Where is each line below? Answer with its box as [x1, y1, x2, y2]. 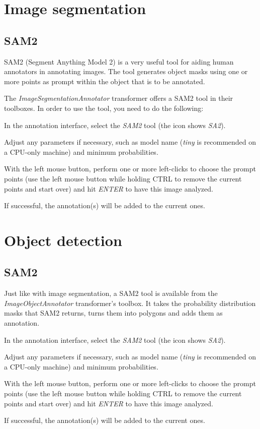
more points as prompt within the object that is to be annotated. [4, 76, 205, 86]
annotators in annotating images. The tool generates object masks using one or [4, 66, 248, 77]
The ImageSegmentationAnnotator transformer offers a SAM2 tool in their [4, 93, 233, 103]
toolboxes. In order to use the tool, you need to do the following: [4, 102, 204, 113]
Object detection [4, 229, 122, 250]
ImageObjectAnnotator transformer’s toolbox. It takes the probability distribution [4, 297, 256, 308]
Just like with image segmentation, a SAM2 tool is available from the [4, 288, 218, 298]
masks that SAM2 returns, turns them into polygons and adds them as [4, 308, 223, 318]
